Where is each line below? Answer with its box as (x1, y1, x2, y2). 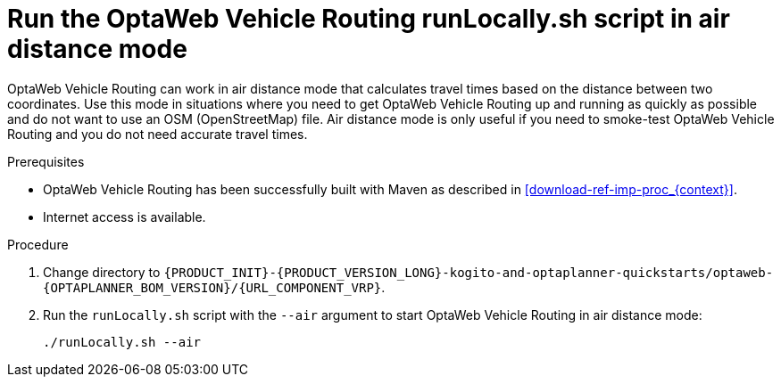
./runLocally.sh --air (43, 334, 202, 349)
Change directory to (43, 264, 161, 280)
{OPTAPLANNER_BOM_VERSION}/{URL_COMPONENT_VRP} (43, 280, 382, 295)
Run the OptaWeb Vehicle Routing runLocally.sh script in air (7, 4, 730, 34)
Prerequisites (7, 153, 85, 169)
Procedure (7, 236, 69, 252)
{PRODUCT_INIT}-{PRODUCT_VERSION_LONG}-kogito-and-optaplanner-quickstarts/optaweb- (163, 265, 774, 280)
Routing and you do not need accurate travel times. (7, 126, 308, 142)
